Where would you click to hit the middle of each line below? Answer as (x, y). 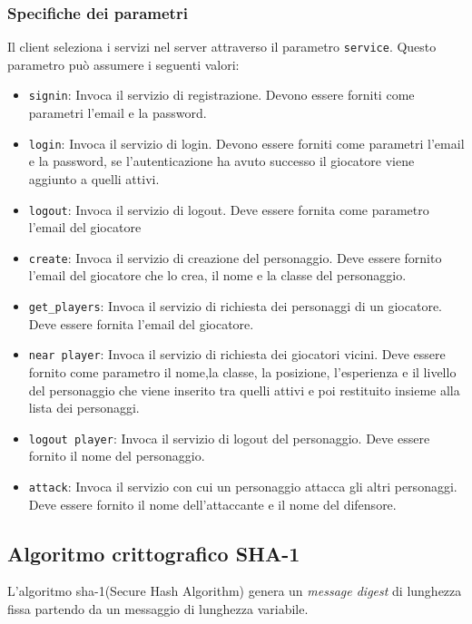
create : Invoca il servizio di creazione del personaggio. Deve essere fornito (235, 257)
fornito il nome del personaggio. (117, 456)
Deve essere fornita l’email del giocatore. (141, 323)
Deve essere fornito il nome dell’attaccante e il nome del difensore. (212, 504)
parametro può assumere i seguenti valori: (123, 64)
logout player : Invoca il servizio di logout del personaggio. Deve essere (229, 438)
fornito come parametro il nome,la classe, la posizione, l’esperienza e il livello (242, 371)
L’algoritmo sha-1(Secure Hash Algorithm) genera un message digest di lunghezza (235, 591)
